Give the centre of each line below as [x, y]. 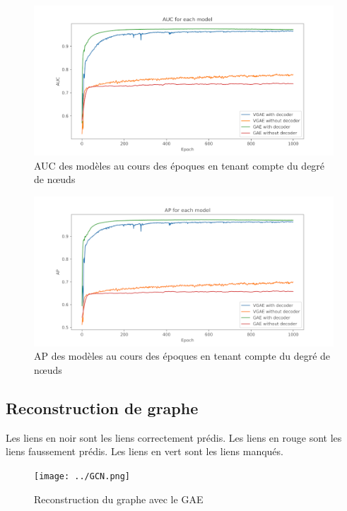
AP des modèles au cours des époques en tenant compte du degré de [182, 356]
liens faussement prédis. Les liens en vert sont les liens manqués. [145, 451]
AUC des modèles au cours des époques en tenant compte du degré [180, 165]
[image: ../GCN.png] [82, 476]
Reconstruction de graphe [102, 407]
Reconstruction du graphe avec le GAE [119, 499]
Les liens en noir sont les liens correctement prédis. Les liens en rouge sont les [174, 437]
